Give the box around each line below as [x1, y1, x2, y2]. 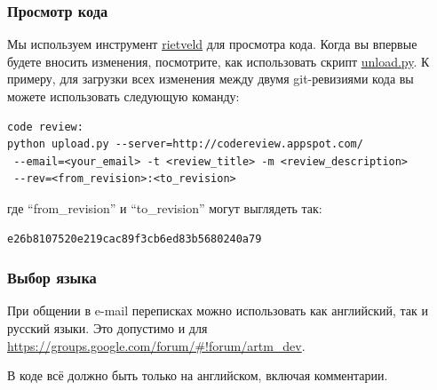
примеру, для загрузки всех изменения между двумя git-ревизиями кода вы [7, 69, 414, 88]
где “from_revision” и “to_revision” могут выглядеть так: [7, 198, 322, 217]
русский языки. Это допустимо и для [7, 318, 208, 337]
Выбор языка [7, 267, 97, 289]
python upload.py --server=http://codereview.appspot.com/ [7, 138, 363, 151]
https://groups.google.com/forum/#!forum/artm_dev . [7, 336, 306, 354]
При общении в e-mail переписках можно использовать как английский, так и [7, 301, 428, 320]
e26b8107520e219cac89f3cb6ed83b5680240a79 [7, 232, 262, 245]
